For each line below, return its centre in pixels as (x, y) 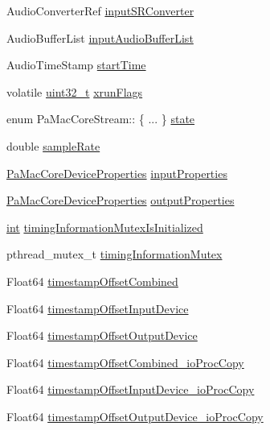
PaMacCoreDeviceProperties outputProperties (121, 200)
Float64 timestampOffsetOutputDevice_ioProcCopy (135, 416)
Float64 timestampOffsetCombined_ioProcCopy (125, 362)
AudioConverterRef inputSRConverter (100, 10)
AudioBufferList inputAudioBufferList (100, 37)
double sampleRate (53, 145)
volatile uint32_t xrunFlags (75, 91)
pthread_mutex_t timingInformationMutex (115, 254)
